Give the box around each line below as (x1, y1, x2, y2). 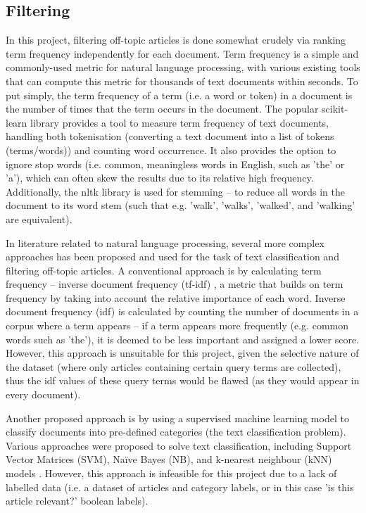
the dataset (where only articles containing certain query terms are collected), (6, 359, 341, 374)
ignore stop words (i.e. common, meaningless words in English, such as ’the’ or (6, 156, 345, 171)
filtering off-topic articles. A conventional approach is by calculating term (6, 262, 322, 277)
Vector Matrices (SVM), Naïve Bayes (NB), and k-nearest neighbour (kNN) (6, 452, 332, 467)
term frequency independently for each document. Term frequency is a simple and (6, 46, 359, 61)
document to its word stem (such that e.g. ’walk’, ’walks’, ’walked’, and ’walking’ (6, 198, 355, 213)
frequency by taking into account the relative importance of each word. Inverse (6, 290, 346, 305)
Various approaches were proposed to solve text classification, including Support (6, 438, 352, 452)
